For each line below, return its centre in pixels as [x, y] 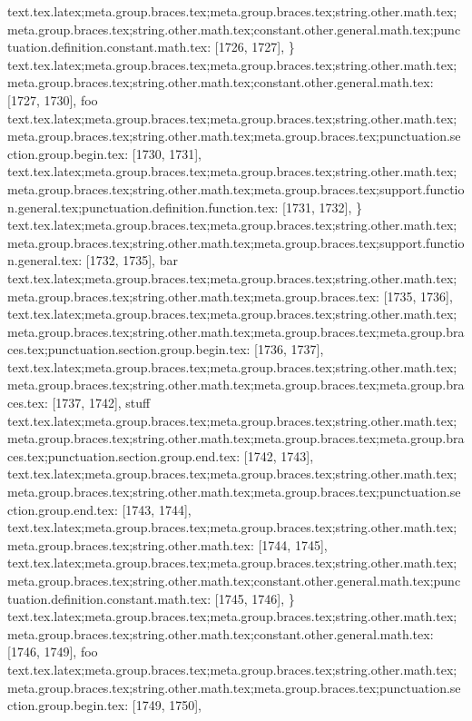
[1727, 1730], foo [53, 99]
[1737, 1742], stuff [101, 403]
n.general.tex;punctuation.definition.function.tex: [143, 207]
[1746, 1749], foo [53, 652]
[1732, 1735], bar [132, 260]
